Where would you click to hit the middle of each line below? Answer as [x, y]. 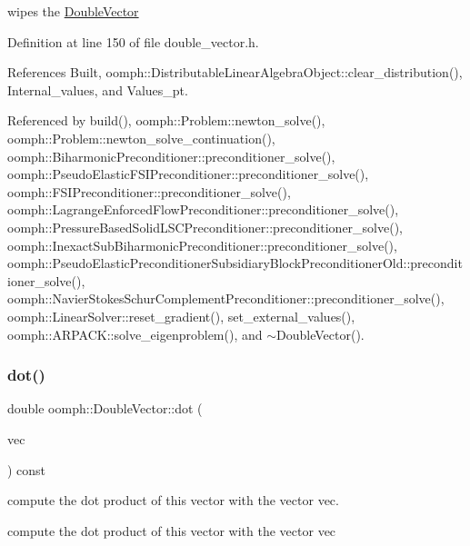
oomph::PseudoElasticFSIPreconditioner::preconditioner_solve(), [188, 174]
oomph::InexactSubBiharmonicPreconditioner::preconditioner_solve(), [202, 245]
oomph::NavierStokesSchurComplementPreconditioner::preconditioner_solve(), [226, 298]
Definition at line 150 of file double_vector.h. [133, 41]
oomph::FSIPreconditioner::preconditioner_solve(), [149, 191]
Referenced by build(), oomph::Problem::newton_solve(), [166, 120]
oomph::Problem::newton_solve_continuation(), [141, 138]
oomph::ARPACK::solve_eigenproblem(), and [135, 334]
